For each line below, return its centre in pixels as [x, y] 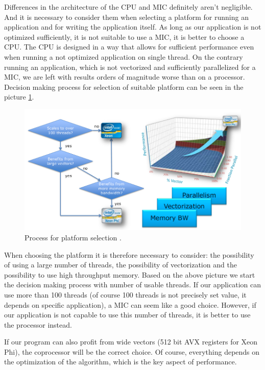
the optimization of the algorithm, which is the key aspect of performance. [121, 362]
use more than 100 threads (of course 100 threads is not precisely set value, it [125, 294]
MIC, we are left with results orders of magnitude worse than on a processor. [125, 77]
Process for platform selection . [73, 237]
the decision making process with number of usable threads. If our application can [133, 285]
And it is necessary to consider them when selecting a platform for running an [126, 17]
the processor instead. [38, 324]
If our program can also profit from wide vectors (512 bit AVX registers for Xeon [131, 342]
